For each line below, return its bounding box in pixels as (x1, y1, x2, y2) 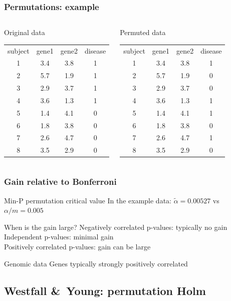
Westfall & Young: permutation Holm (4, 282, 206, 298)
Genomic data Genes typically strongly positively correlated (4, 258, 188, 268)
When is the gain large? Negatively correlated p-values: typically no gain (4, 221, 227, 232)
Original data (4, 27, 45, 38)
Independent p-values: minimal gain (4, 231, 114, 242)
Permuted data (120, 27, 166, 38)
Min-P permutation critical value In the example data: (4, 195, 171, 205)
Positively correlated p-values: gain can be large (4, 241, 151, 251)
